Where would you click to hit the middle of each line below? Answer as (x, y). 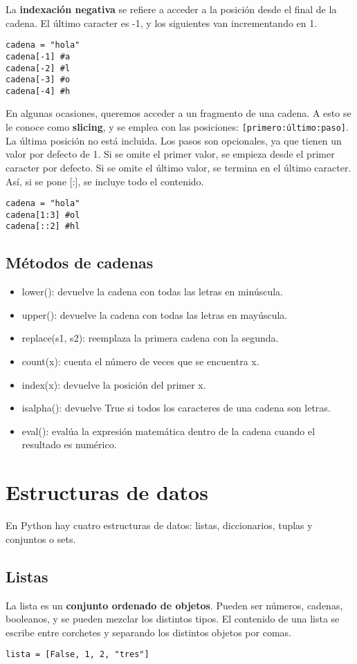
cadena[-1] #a (38, 56)
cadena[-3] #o (38, 80)
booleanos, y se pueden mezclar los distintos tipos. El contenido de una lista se (173, 619)
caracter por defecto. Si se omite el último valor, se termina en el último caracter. (178, 167)
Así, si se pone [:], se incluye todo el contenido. (105, 181)
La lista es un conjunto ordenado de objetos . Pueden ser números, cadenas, (174, 605)
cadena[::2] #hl (43, 227)
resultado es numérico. (69, 444)
